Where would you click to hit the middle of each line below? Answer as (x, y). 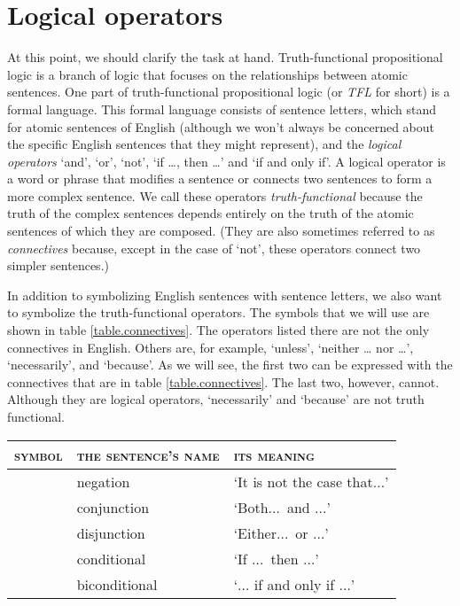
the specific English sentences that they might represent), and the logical (204, 144)
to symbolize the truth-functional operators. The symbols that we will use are (218, 312)
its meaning (274, 454)
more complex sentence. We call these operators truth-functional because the (215, 195)
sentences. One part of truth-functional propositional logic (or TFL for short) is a (229, 92)
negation (103, 481)
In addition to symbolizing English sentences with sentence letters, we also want (225, 295)
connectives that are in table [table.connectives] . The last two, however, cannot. (223, 381)
